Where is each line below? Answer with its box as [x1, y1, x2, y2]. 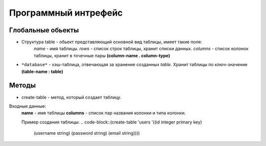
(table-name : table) [21, 69, 64, 74]
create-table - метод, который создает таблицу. [21, 94, 122, 100]
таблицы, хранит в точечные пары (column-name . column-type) [33, 52, 170, 58]
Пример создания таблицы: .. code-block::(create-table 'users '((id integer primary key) [21, 119, 202, 125]
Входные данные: [9, 103, 46, 109]
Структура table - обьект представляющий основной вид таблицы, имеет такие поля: [21, 39, 202, 45]
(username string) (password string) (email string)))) [33, 130, 140, 136]
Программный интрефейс [9, 7, 123, 18]
